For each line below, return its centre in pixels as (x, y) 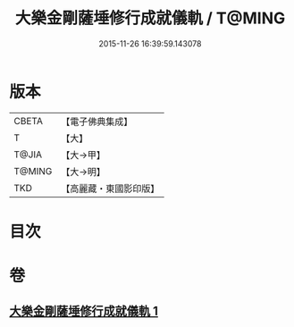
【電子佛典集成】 (97, 122)
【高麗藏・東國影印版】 (110, 189)
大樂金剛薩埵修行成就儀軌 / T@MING (150, 18)
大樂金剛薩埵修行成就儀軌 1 (84, 311)
